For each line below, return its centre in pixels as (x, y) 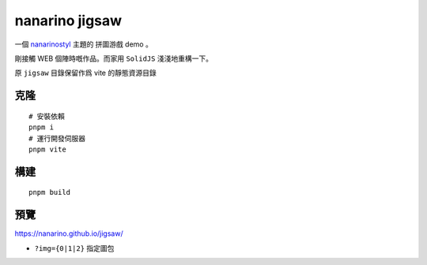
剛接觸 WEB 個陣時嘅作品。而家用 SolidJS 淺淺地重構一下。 (114, 58)
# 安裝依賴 (47, 116)
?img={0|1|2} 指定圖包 (74, 248)
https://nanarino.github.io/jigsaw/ (69, 233)
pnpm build (50, 192)
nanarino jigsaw (68, 21)
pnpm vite (47, 149)
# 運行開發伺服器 (57, 138)
